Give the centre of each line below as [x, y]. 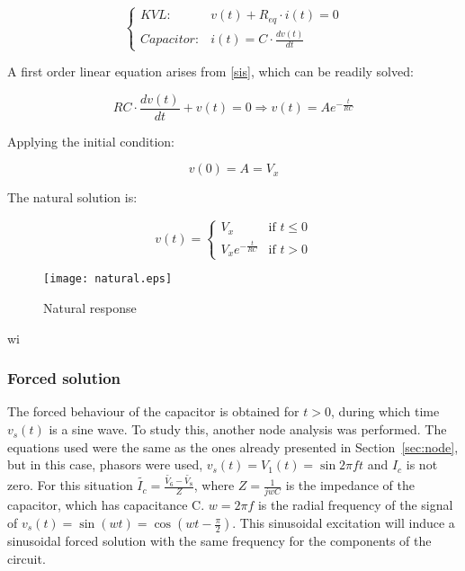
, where [214, 485]
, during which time [385, 411]
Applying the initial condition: [91, 141]
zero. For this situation [70, 485]
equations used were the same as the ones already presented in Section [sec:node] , [233, 446]
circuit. [27, 558]
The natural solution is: [72, 197]
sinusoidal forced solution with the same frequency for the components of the [219, 541]
